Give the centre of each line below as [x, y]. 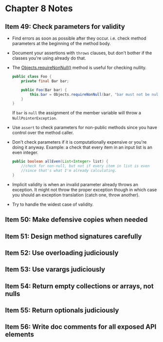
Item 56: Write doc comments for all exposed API [81, 327]
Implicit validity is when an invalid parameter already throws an [75, 184]
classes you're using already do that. [49, 58]
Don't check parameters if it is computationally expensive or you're [79, 142]
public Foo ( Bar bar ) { [44, 90]
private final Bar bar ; [45, 81]
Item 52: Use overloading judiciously [62, 253]
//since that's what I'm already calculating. [69, 171]
